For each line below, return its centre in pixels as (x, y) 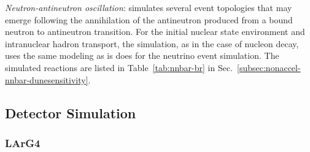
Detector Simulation (71, 112)
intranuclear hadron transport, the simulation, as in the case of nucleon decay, (152, 43)
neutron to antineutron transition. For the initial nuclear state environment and (155, 32)
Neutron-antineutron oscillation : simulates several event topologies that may (149, 7)
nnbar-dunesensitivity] (47, 79)
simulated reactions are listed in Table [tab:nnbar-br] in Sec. (119, 67)
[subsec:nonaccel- (269, 67)
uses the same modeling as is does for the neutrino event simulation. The (142, 55)
